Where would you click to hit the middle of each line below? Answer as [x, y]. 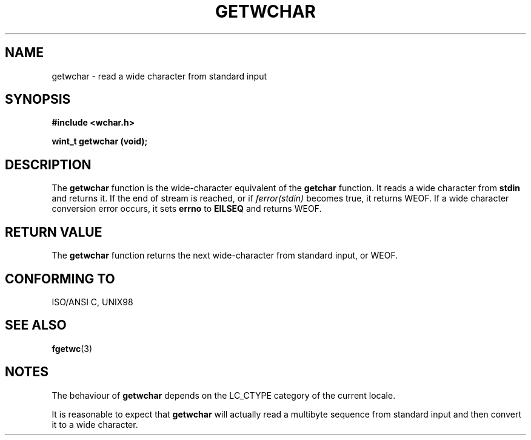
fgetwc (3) [72, 348]
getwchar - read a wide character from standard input [159, 76]
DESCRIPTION [48, 164]
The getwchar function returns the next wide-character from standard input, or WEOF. [225, 256]
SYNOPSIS [38, 100]
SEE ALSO [36, 325]
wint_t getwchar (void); [100, 141]
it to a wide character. [95, 424]
